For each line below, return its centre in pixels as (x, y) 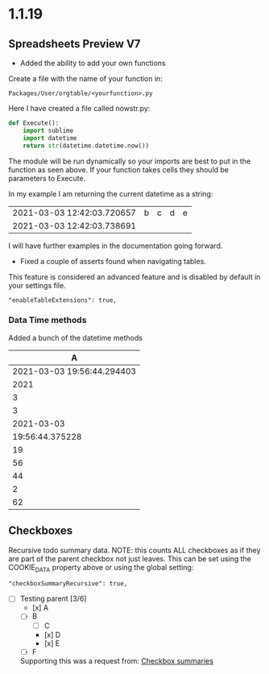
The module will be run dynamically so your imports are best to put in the (130, 161)
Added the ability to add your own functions (93, 63)
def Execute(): (34, 123)
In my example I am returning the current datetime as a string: (111, 193)
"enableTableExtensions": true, (62, 300)
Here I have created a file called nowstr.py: (79, 108)
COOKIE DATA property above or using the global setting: (101, 568)
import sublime (48, 130)
